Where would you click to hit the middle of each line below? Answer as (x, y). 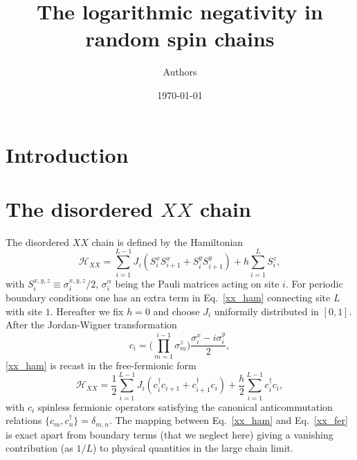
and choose (176, 311)
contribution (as (39, 448)
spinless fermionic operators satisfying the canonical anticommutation (185, 406)
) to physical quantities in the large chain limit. (193, 448)
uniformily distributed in (266, 311)
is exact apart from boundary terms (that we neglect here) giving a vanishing (170, 434)
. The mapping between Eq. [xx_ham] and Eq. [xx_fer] (228, 420)
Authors (180, 72)
